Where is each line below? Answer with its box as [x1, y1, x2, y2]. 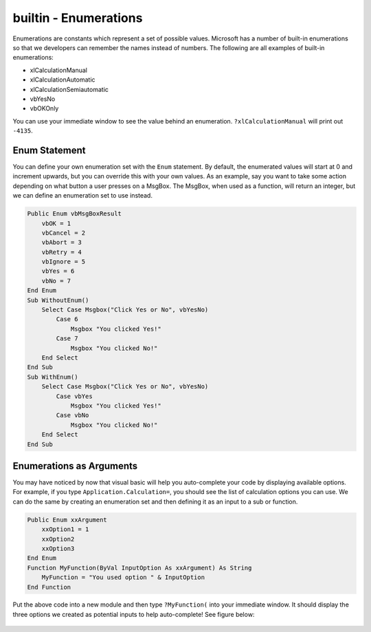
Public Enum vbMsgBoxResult [27, 210, 122, 218]
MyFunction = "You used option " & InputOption [41, 574, 205, 581]
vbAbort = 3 [41, 239, 82, 246]
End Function [27, 583, 71, 591]
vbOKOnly [30, 104, 59, 113]
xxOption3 [41, 544, 75, 552]
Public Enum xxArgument [27, 515, 108, 524]
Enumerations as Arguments [12, 460, 138, 471]
